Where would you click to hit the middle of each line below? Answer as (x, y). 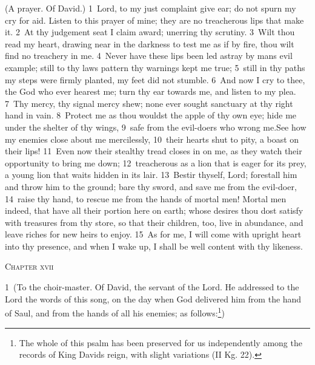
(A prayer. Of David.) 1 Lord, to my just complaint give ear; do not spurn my (151, 8)
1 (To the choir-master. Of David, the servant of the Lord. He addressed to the (152, 287)
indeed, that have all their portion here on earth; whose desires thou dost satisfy (154, 210)
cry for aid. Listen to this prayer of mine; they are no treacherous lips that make (154, 20)
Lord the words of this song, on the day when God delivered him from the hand (153, 298)
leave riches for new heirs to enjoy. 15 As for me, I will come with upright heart (153, 234)
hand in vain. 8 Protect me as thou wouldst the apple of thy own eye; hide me (151, 115)
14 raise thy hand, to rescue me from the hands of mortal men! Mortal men (146, 198)
